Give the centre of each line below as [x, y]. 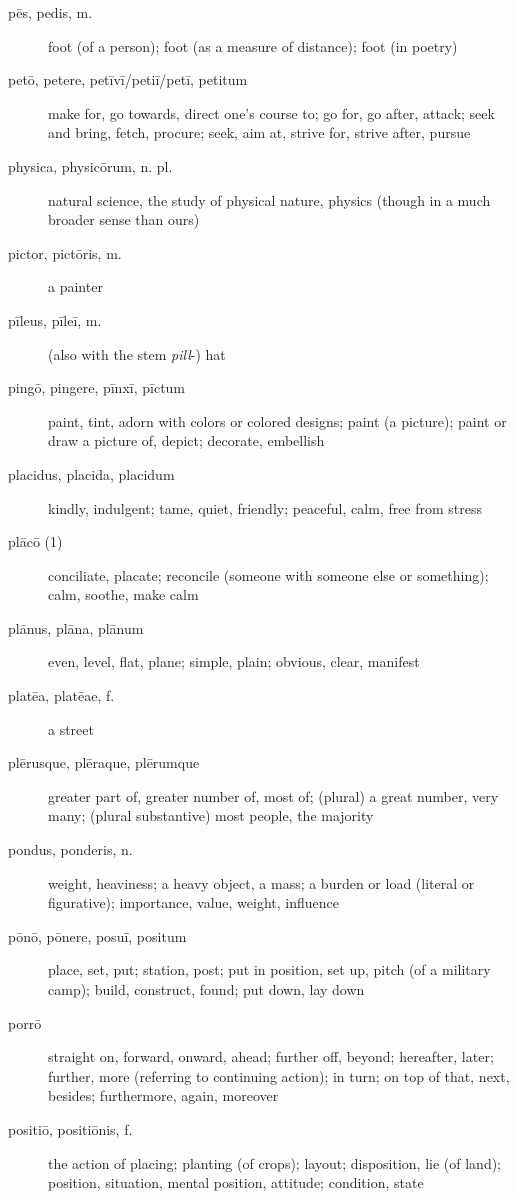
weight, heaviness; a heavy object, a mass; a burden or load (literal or [261, 882]
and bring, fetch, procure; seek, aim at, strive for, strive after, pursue [259, 132]
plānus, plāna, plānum [76, 627]
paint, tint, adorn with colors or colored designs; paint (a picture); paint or [277, 420]
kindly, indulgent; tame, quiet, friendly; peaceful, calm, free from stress [265, 507]
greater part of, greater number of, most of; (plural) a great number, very [273, 795]
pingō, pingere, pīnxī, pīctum [97, 387]
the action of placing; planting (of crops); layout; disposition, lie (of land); [275, 1162]
